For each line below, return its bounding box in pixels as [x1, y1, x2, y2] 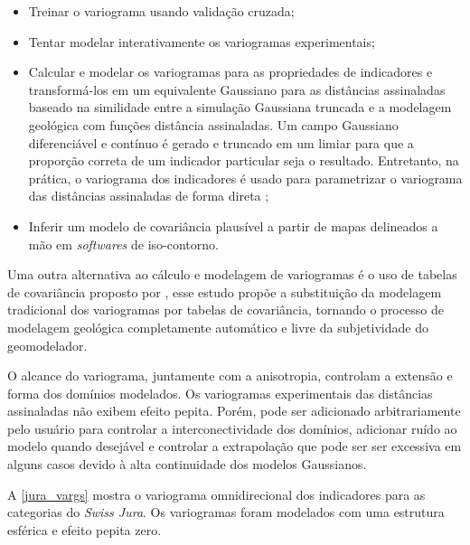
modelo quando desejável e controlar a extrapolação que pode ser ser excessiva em [7, 437, 462, 456]
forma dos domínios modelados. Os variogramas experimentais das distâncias [7, 383, 433, 402]
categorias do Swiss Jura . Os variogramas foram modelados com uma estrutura [7, 503, 445, 522]
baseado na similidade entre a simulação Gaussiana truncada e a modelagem [28, 98, 452, 117]
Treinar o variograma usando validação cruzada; [28, 2, 295, 20]
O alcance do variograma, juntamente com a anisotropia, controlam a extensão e [7, 366, 453, 385]
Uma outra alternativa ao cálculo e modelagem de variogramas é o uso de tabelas [7, 265, 457, 284]
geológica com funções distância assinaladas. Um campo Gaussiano [28, 115, 399, 134]
